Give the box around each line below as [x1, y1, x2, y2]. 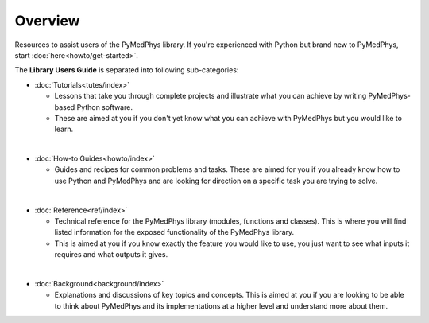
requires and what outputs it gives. [54, 250, 168, 259]
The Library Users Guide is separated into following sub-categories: [14, 65, 239, 75]
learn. [54, 124, 74, 134]
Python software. [76, 102, 133, 111]
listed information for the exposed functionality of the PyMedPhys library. [54, 228, 295, 237]
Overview [14, 12, 80, 29]
